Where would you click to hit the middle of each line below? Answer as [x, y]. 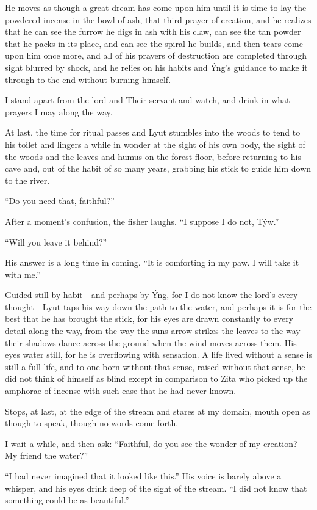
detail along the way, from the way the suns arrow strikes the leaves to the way [153, 331]
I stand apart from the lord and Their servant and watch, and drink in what [148, 100]
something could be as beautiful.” [67, 500]
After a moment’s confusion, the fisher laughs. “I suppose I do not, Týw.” [142, 221]
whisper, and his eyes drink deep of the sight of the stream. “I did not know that [156, 488]
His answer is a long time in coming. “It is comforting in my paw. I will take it [152, 262]
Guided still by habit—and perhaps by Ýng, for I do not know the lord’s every [151, 295]
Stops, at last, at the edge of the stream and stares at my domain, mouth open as [158, 411]
